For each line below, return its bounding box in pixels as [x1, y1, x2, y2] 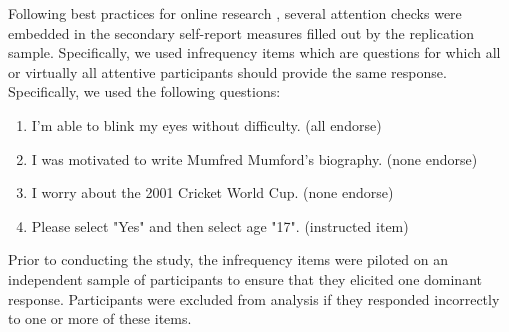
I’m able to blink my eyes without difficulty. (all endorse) [31, 114, 382, 135]
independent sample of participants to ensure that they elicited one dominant [8, 268, 482, 289]
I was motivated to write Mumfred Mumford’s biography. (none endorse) [31, 148, 478, 169]
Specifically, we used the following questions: [8, 81, 281, 102]
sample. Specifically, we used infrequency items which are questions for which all [8, 42, 501, 63]
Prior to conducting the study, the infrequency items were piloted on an [8, 249, 448, 270]
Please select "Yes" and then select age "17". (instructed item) [31, 215, 409, 236]
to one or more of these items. [8, 308, 192, 329]
